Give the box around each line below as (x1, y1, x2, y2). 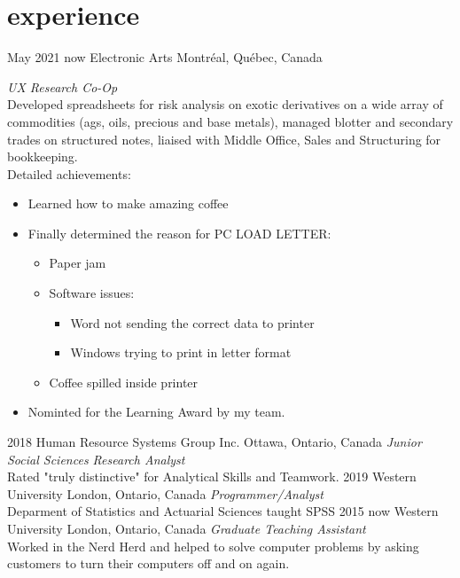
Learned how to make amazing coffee (27, 194, 229, 213)
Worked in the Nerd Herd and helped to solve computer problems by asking (7, 536, 419, 555)
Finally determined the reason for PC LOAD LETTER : (27, 223, 331, 242)
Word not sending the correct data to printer (70, 313, 315, 332)
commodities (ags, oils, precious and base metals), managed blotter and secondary (7, 112, 454, 130)
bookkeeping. (7, 147, 78, 166)
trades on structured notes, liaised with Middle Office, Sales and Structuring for (7, 129, 441, 148)
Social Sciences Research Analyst (7, 449, 185, 468)
